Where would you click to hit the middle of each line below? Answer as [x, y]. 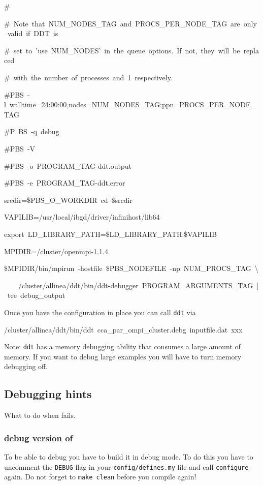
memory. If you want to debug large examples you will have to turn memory [123, 356]
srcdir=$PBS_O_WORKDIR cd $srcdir [68, 200]
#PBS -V [20, 148]
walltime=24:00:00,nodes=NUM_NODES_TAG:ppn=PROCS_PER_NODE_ [133, 104]
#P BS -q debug [32, 131]
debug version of [39, 437]
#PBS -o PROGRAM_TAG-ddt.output [68, 165]
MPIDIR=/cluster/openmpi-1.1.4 [56, 251]
